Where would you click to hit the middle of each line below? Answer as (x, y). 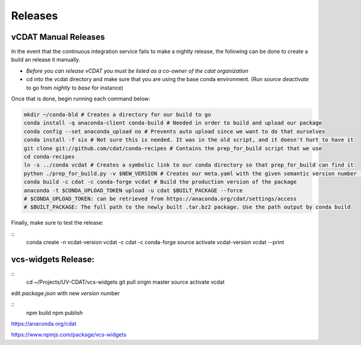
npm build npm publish (55, 313)
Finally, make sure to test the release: (57, 223)
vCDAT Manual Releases (58, 37)
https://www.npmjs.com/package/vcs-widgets (69, 335)
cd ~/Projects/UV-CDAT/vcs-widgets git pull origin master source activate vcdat (125, 282)
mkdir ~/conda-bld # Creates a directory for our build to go (117, 114)
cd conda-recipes (49, 157)
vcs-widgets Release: (53, 259)
